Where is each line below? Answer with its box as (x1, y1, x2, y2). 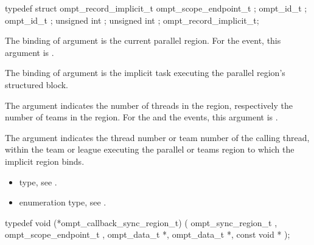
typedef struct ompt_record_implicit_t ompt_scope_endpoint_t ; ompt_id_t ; (5, 2, 307, 14)
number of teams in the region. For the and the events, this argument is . (5, 111, 278, 123)
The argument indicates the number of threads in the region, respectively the (5, 98, 293, 111)
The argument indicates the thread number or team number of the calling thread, (5, 131, 310, 143)
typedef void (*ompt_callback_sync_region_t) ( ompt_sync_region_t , (5, 216, 277, 229)
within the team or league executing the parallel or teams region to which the (5, 143, 295, 156)
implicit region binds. (5, 154, 85, 167)
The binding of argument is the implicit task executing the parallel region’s (5, 66, 285, 79)
